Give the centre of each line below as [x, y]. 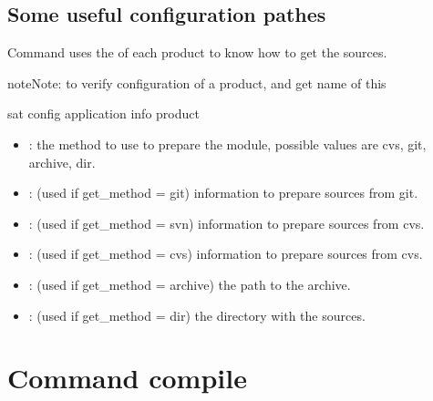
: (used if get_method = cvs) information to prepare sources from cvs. [226, 254]
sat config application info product [103, 113]
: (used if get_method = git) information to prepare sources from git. [223, 193]
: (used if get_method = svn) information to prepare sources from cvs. [227, 223]
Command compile [127, 378]
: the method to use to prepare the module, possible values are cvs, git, [227, 144]
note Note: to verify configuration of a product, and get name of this [197, 82]
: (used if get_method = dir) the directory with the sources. [197, 315]
